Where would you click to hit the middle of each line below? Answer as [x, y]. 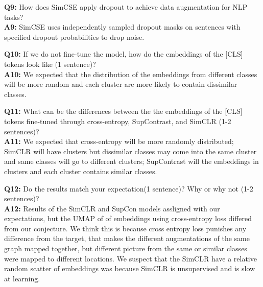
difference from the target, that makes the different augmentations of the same [127, 238]
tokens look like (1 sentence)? [50, 64]
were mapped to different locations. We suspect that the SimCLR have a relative [130, 258]
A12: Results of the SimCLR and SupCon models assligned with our [112, 208]
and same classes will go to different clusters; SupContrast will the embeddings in [131, 161]
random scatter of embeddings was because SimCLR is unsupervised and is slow [130, 268]
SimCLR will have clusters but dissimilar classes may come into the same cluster [130, 151]
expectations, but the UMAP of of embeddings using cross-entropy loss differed [128, 218]
